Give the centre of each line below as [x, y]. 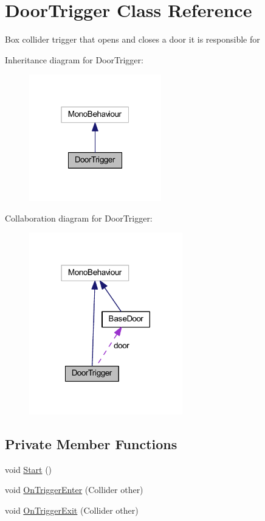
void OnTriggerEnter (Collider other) [74, 490]
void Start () [29, 469]
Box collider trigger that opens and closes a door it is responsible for [132, 39]
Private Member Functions [91, 443]
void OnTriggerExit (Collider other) [72, 510]
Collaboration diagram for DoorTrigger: [79, 218]
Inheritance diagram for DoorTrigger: [74, 59]
